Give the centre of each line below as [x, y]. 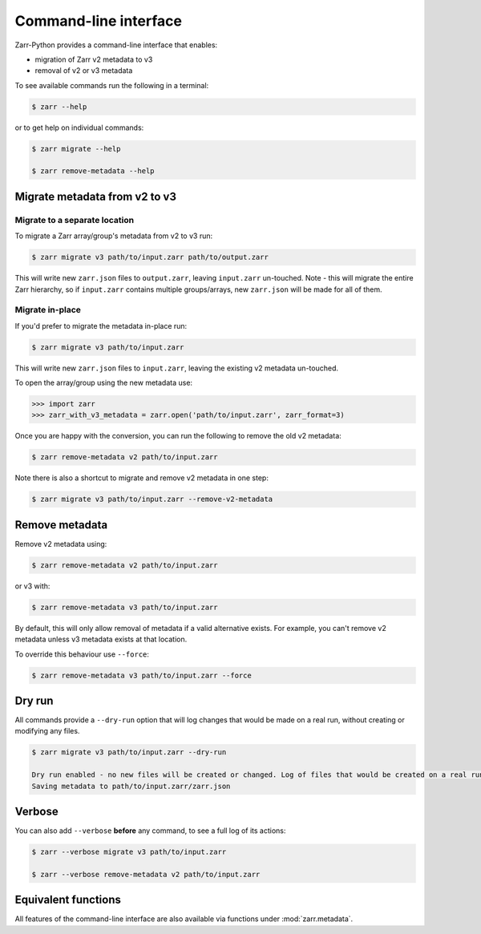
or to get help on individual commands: [79, 127]
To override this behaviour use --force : [82, 654]
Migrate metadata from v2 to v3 [95, 196]
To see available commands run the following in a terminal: [112, 85]
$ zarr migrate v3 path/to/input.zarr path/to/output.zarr [150, 257]
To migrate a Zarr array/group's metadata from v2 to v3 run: [113, 236]
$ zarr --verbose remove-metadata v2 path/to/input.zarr [146, 874]
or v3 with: [32, 586]
